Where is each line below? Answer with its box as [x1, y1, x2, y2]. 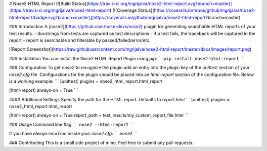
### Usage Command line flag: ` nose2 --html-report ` [9, 121, 134, 127]
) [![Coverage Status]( [109, 7, 154, 13]
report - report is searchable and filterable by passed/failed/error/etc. [9, 37, 151, 43]
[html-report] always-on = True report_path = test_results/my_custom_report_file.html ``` [9, 113, 189, 118]
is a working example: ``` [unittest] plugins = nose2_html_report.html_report [9, 78, 163, 84]
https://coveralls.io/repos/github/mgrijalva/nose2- [154, 7, 256, 13]
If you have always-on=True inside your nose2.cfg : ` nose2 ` [9, 131, 138, 137]
